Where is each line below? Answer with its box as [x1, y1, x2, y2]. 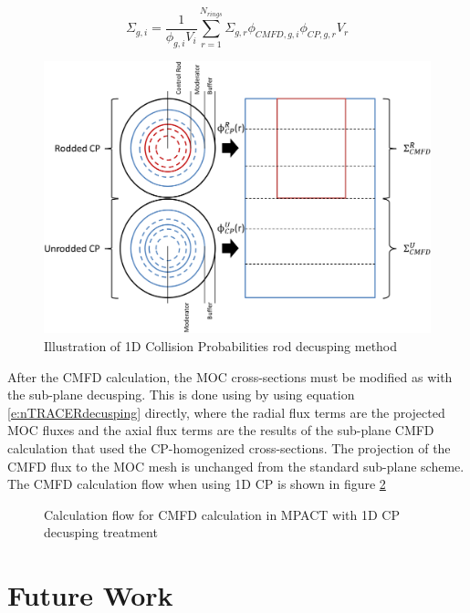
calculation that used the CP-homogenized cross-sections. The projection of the [7, 438, 451, 457]
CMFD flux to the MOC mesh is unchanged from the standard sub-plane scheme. [7, 456, 465, 475]
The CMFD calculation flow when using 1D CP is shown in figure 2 [7, 474, 386, 494]
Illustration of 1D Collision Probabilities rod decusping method [44, 336, 398, 355]
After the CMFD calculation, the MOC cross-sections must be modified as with [7, 367, 453, 386]
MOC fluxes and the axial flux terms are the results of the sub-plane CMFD [7, 421, 434, 440]
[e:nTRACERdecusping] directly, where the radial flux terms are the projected [7, 402, 445, 421]
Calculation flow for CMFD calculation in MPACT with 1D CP [44, 504, 400, 524]
